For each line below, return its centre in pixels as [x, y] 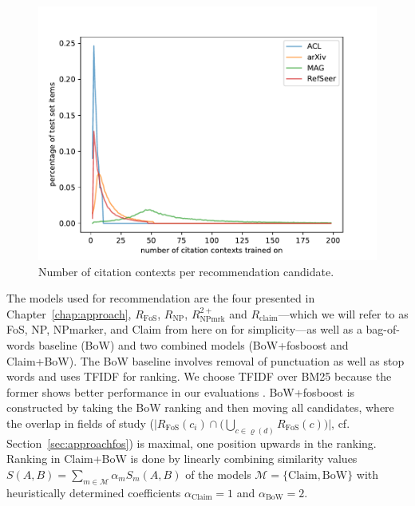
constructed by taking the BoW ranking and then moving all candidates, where [200, 407]
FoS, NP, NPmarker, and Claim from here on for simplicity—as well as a [184, 329]
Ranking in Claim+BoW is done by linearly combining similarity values [182, 459]
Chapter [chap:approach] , [69, 313]
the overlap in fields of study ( [80, 423]
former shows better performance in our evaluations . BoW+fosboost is [181, 391]
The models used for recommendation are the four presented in [161, 298]
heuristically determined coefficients [94, 492]
